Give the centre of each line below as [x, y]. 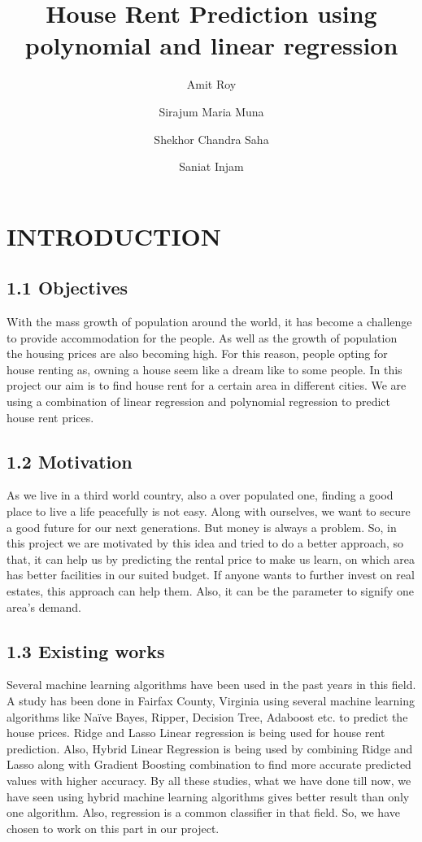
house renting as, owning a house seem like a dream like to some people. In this [204, 369]
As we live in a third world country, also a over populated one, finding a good [200, 495]
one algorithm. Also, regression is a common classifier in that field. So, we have [203, 812]
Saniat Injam [211, 166]
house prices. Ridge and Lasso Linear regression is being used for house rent [196, 733]
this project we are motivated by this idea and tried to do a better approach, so [205, 543]
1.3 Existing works [86, 650]
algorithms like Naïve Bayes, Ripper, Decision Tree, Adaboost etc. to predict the [207, 716]
